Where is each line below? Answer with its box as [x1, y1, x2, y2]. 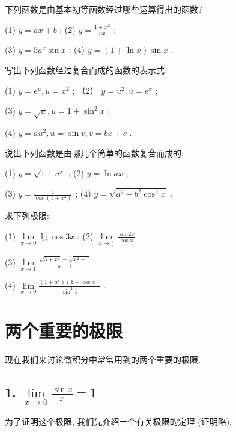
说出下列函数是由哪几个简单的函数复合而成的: [5, 146, 184, 159]
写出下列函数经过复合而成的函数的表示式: [5, 64, 167, 76]
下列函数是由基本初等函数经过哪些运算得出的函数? [5, 3, 202, 15]
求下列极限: [5, 209, 49, 222]
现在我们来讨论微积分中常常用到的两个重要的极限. [5, 353, 201, 365]
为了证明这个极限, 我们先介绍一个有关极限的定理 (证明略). [5, 415, 232, 427]
